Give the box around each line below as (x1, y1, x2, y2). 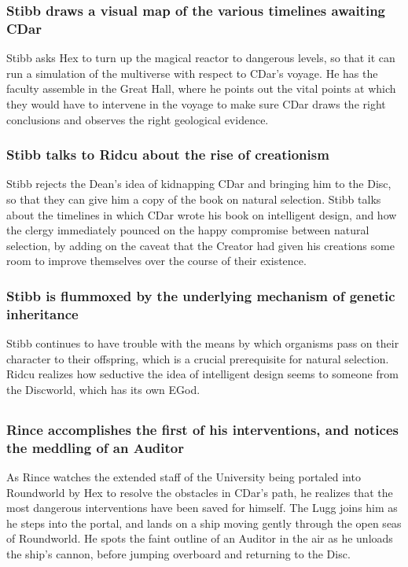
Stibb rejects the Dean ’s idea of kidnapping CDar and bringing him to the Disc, (6, 175, 391, 192)
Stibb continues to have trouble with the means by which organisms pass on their (6, 335, 399, 352)
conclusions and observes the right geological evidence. (6, 111, 269, 127)
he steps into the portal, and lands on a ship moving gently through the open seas (6, 514, 402, 531)
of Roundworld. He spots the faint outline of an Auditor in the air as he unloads (6, 530, 393, 547)
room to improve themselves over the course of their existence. (6, 252, 307, 269)
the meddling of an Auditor (6, 437, 184, 457)
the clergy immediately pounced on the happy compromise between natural (6, 222, 369, 238)
